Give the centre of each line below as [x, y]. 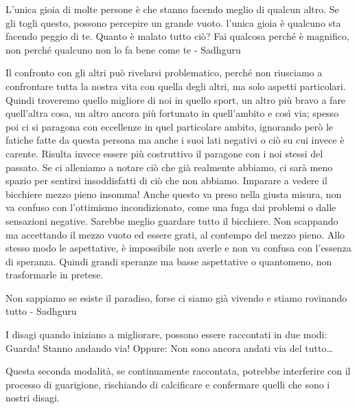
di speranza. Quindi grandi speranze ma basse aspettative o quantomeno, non [169, 261]
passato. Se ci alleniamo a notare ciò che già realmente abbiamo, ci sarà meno [169, 167]
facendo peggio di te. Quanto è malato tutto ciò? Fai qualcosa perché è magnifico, [177, 36]
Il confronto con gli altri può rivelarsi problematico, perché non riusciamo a [164, 73]
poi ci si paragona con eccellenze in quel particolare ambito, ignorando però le [170, 126]
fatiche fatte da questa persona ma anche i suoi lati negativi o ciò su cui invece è [175, 140]
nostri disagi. [33, 398]
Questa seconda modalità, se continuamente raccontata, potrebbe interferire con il [178, 371]
